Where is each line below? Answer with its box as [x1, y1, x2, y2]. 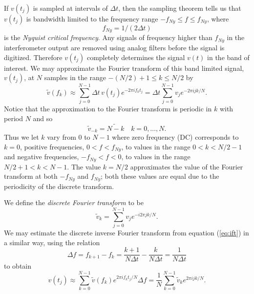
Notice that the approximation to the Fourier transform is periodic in [4, 104, 212, 114]
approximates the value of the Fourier [130, 161, 243, 171]
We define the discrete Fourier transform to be [4, 197, 144, 208]
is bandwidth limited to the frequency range [26, 14, 158, 23]
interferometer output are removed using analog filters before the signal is [4, 42, 225, 52]
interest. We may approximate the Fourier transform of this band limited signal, [4, 63, 244, 73]
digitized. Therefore [4, 52, 63, 62]
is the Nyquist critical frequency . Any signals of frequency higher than [4, 32, 212, 42]
